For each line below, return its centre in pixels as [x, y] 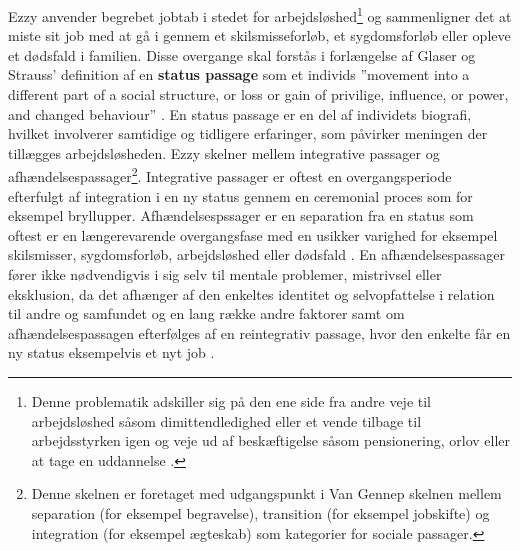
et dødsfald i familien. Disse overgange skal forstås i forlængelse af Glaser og [242, 54]
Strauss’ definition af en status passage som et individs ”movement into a [239, 74]
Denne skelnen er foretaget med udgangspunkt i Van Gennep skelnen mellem [266, 493]
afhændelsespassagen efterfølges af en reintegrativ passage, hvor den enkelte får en [259, 332]
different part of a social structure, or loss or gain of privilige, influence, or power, [258, 94]
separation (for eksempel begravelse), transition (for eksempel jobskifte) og [260, 512]
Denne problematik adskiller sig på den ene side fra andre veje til [231, 401]
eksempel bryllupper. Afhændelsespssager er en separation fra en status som [241, 215]
